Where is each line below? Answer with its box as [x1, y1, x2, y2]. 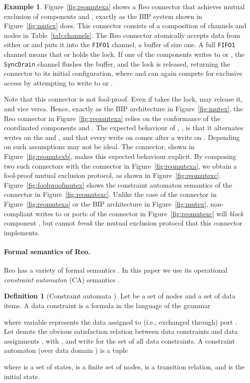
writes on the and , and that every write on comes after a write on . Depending [4, 132, 240, 142]
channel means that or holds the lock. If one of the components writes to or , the [4, 49, 245, 59]
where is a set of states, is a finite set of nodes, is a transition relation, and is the [4, 361, 245, 371]
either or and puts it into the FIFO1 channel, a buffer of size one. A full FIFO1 [4, 39, 235, 50]
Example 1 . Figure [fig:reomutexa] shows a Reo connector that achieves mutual [4, 1, 245, 11]
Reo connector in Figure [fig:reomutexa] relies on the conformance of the [4, 113, 220, 123]
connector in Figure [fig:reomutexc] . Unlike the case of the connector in [4, 189, 217, 199]
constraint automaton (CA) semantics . [4, 274, 120, 284]
